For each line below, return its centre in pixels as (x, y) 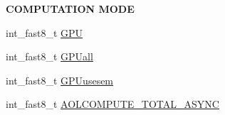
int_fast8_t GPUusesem (60, 80)
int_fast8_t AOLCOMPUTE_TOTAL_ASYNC (112, 104)
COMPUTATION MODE (70, 9)
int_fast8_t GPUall (49, 56)
